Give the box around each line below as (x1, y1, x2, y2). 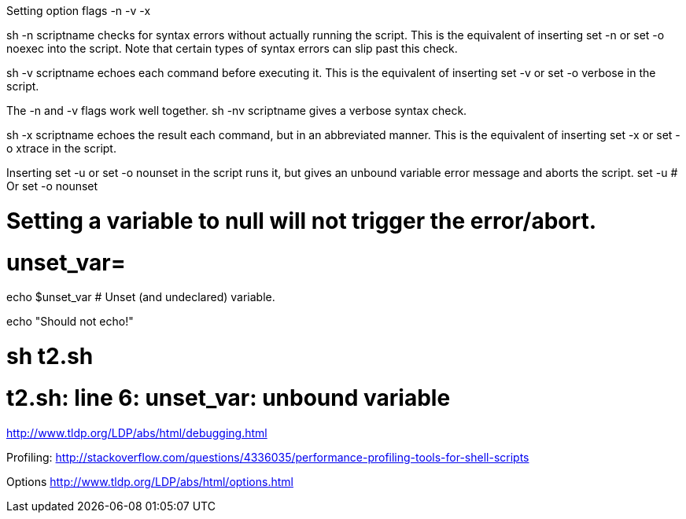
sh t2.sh (6, 343, 94, 370)
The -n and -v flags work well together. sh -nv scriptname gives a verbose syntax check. (6, 104, 467, 117)
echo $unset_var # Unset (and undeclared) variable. (6, 290, 275, 304)
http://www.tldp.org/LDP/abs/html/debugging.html (6, 425, 267, 440)
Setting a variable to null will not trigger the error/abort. (6, 207, 597, 234)
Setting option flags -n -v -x (6, 4, 151, 17)
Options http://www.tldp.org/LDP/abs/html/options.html (6, 474, 293, 488)
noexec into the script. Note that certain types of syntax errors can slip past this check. (6, 42, 458, 55)
